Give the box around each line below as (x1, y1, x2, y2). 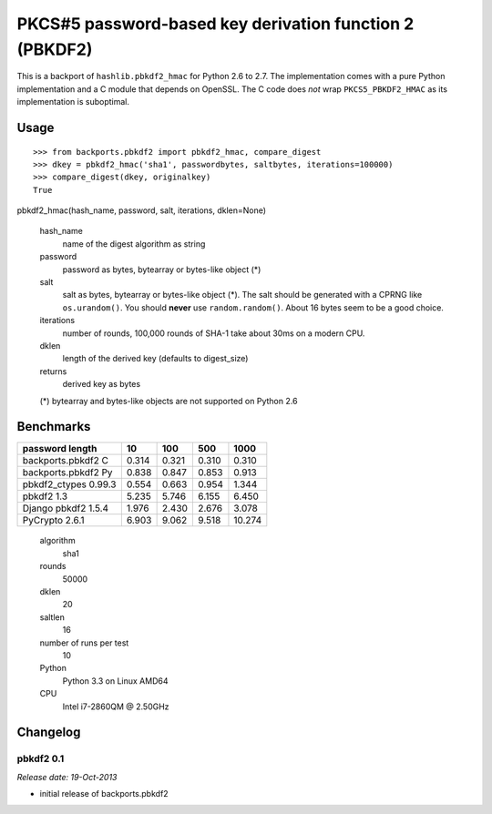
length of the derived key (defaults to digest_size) (62, 353, 249, 364)
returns (39, 365, 67, 377)
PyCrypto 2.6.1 (22, 514, 85, 527)
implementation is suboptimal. (16, 97, 130, 107)
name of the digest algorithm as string (62, 238, 206, 249)
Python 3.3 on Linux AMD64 (62, 675, 169, 687)
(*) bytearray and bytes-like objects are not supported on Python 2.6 (39, 395, 298, 406)
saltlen (39, 611, 66, 623)
